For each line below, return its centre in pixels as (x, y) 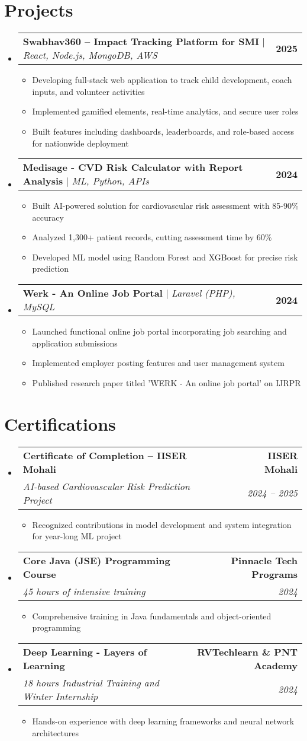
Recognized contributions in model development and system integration (162, 524)
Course (39, 574)
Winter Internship (60, 696)
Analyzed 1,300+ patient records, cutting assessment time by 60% (152, 237)
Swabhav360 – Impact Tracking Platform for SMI (141, 42)
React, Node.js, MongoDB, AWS (90, 55)
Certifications (60, 423)
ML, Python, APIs (110, 181)
